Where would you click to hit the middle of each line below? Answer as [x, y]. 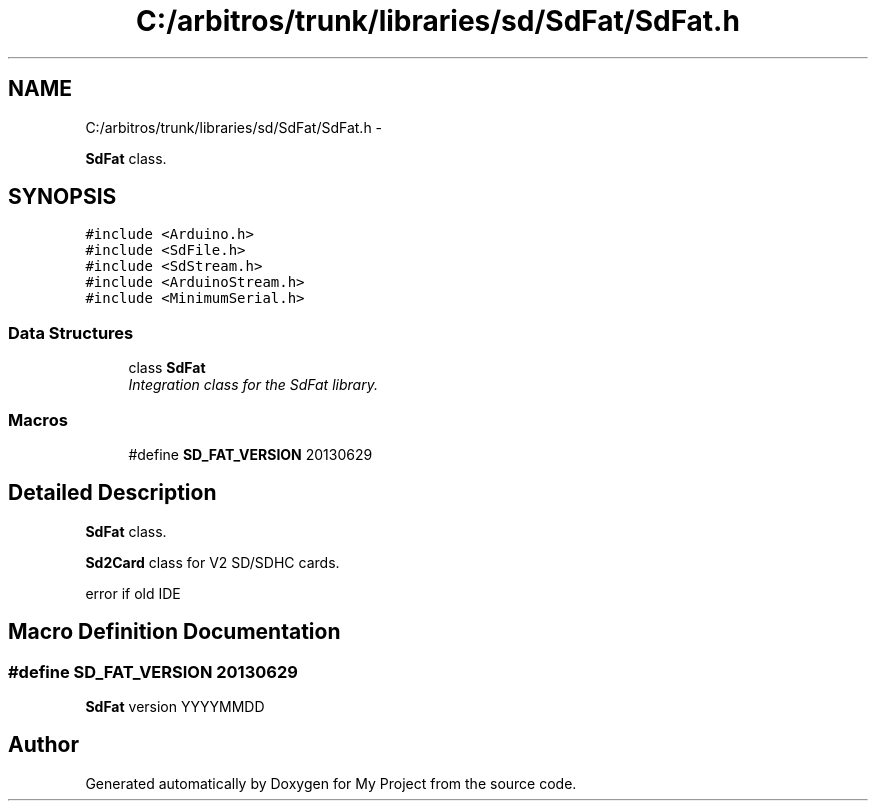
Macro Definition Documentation [174, 632]
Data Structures [71, 332]
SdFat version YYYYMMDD [175, 706]
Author [43, 745]
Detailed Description [112, 493]
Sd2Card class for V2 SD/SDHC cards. [212, 562]
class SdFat [167, 368]
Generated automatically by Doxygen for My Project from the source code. [331, 783]
